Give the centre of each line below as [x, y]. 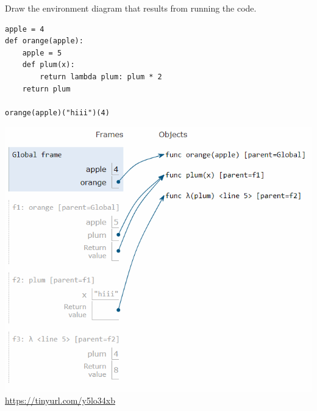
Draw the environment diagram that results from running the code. [131, 8]
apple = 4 [25, 29]
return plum [46, 89]
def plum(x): [48, 65]
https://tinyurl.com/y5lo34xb [60, 400]
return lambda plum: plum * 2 [101, 77]
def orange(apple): [44, 41]
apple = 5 [42, 53]
